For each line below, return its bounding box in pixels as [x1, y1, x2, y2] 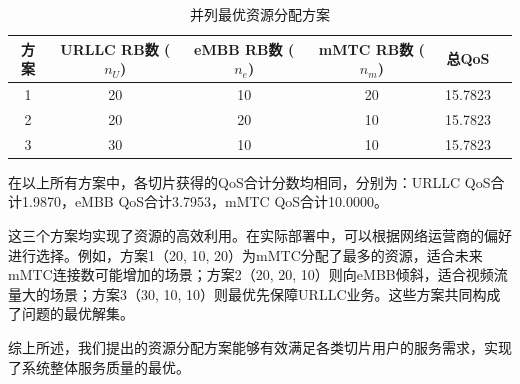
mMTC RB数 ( [318, 38, 425, 59]
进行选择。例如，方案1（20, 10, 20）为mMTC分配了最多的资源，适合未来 [8, 244, 483, 265]
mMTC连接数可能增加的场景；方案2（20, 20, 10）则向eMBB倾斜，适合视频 [8, 264, 494, 285]
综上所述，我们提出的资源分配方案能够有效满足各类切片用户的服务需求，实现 [8, 336, 512, 357]
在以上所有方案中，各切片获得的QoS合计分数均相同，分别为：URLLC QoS [8, 171, 491, 192]
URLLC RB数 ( [60, 38, 171, 59]
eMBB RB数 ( [194, 38, 295, 59]
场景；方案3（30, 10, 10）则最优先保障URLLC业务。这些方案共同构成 [49, 283, 501, 304]
